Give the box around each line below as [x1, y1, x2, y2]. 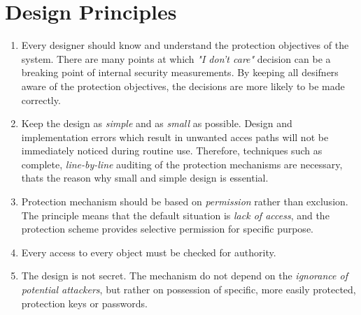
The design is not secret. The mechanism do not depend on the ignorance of [21, 268, 348, 283]
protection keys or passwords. [21, 295, 148, 310]
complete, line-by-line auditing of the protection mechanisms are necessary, [21, 156, 343, 171]
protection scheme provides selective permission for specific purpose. [21, 221, 313, 236]
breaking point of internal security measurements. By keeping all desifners [21, 65, 339, 80]
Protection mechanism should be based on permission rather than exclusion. [21, 194, 348, 209]
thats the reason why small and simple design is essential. [21, 170, 269, 185]
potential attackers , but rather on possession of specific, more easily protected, [21, 282, 356, 297]
